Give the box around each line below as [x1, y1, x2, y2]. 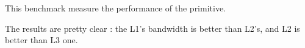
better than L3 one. [5, 34, 78, 46]
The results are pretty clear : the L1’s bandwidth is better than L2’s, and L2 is [5, 22, 300, 34]
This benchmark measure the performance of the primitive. [5, 2, 226, 14]
